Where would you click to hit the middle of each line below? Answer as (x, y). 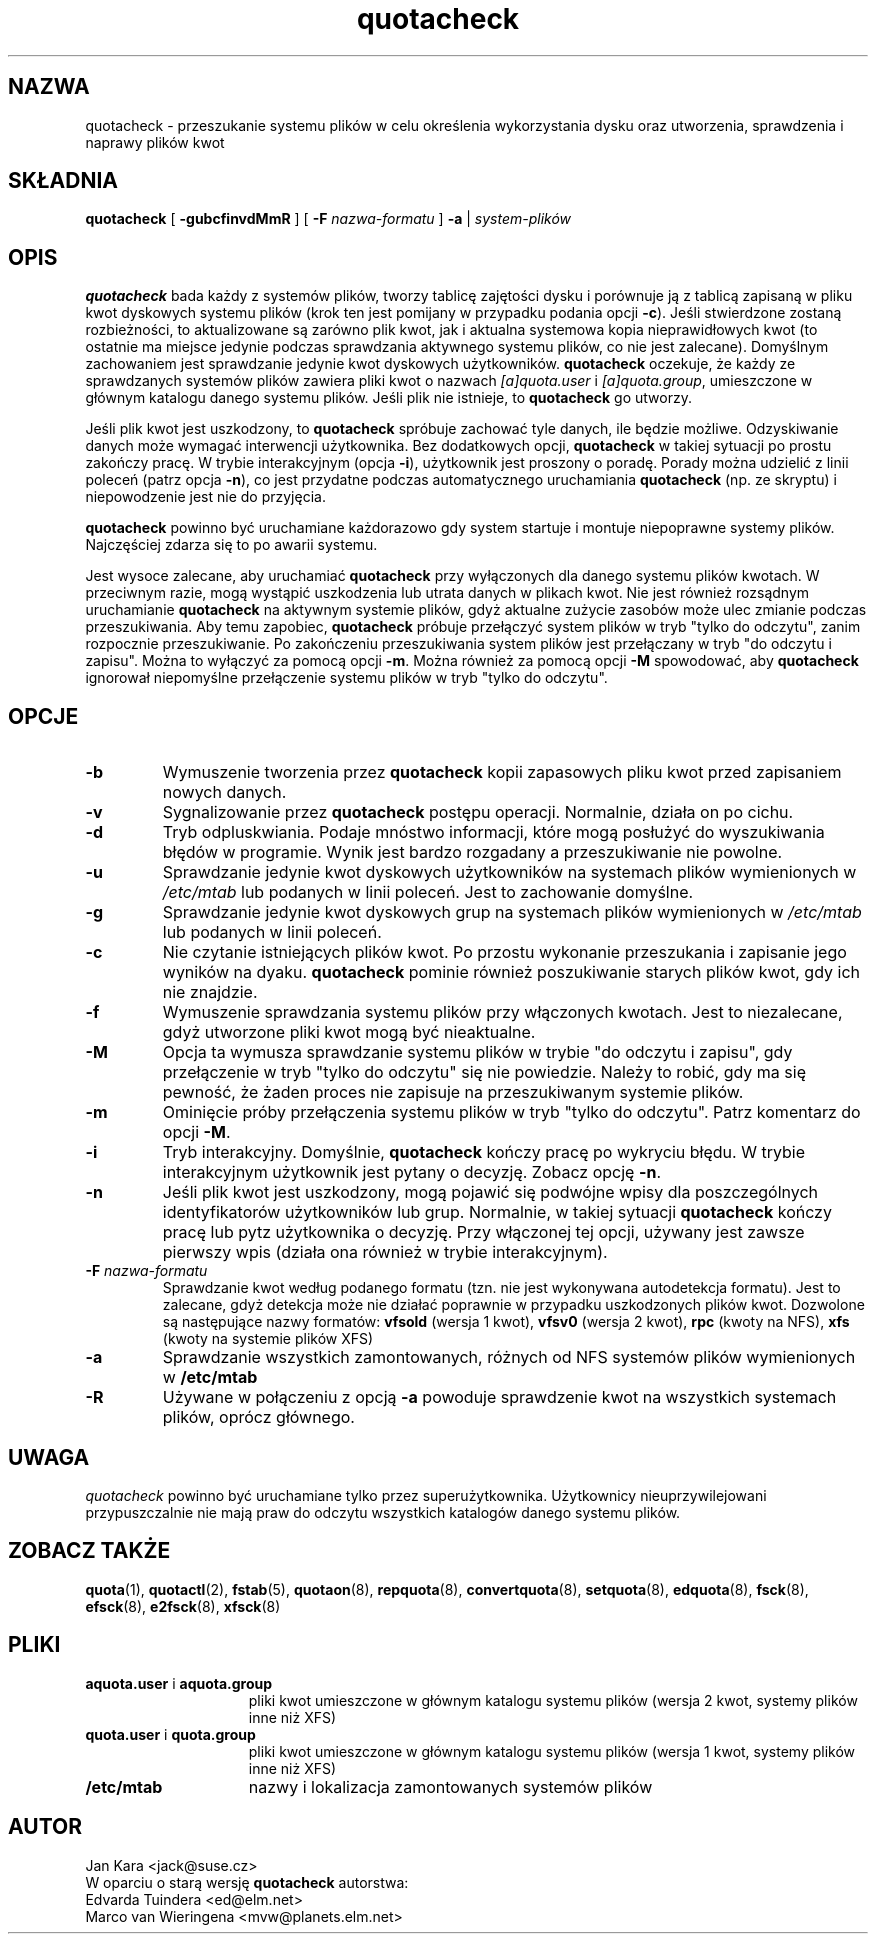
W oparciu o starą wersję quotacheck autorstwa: (247, 1882)
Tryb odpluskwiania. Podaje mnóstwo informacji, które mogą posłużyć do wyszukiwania (493, 832)
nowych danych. (224, 792)
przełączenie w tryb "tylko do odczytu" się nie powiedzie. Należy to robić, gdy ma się (484, 1072)
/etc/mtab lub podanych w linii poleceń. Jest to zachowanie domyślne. (428, 892)
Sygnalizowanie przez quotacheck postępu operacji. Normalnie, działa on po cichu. (478, 812)
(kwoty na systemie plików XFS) (268, 1339)
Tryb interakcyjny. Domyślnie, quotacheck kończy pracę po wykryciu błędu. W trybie (483, 1152)
